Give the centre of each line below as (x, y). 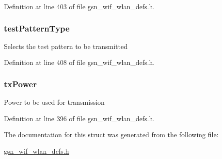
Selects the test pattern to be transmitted (66, 46)
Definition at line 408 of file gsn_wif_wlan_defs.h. (79, 62)
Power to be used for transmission (54, 102)
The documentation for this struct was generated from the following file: (111, 135)
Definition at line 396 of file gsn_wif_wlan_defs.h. (79, 118)
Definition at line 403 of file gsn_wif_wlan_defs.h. (79, 6)
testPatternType (37, 28)
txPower (20, 84)
